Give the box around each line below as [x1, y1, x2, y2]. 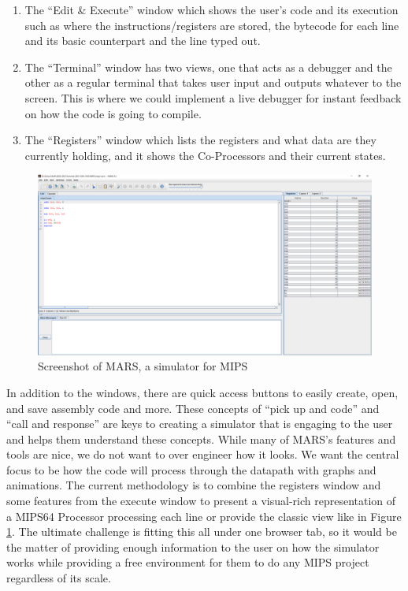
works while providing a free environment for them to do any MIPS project [6, 554, 369, 571]
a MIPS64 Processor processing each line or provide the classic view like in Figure [6, 507, 402, 524]
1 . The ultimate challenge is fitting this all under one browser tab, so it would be [6, 523, 397, 540]
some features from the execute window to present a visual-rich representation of [6, 492, 396, 509]
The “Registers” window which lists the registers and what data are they [24, 132, 376, 148]
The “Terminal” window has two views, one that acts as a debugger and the [24, 58, 392, 75]
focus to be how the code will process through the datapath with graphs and [6, 461, 376, 478]
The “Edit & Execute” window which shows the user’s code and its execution [24, 2, 399, 17]
